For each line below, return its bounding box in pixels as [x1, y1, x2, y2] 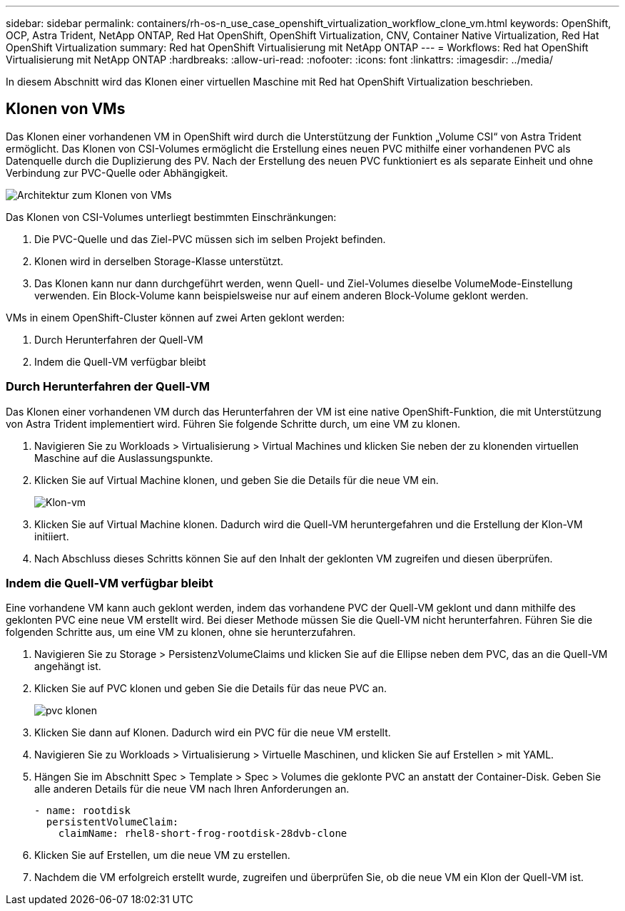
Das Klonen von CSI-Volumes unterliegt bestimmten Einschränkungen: [6, 210, 337, 223]
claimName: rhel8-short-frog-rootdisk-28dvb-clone [58, 828, 347, 840]
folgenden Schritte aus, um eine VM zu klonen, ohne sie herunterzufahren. [6, 626, 356, 639]
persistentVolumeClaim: [46, 816, 179, 828]
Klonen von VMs [6, 100, 126, 118]
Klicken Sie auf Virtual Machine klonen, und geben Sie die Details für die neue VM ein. [34, 473, 439, 486]
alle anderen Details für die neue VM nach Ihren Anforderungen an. [34, 783, 350, 796]
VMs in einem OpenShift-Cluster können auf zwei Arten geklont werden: [6, 311, 345, 324]
